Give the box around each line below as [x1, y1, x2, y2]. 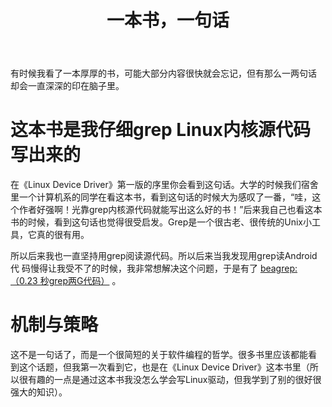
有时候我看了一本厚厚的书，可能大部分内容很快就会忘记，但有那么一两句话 [10, 67, 317, 80]
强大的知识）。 [10, 386, 68, 398]
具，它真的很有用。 [10, 229, 90, 241]
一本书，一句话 [106, 9, 230, 32]
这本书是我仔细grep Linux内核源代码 [10, 119, 311, 141]
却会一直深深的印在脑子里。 [10, 80, 125, 92]
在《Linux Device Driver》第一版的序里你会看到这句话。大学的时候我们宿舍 [10, 179, 319, 191]
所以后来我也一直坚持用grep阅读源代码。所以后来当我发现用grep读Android [10, 250, 318, 262]
